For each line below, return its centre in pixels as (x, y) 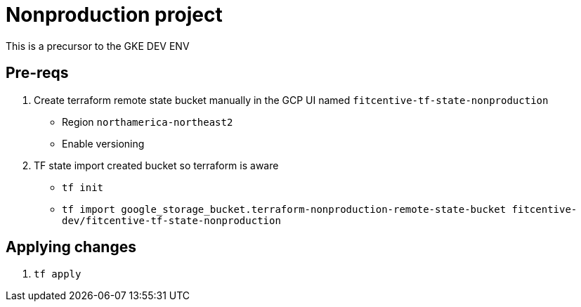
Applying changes (71, 247)
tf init (83, 187)
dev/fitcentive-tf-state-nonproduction (171, 220)
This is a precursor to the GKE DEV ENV (98, 46)
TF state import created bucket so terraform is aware (156, 165)
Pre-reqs (37, 73)
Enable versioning (103, 143)
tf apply (58, 274)
